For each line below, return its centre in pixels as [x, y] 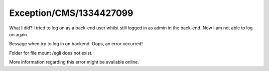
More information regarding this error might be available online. [74, 62]
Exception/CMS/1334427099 [71, 13]
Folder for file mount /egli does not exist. [51, 53]
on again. [19, 34]
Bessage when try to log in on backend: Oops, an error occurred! [76, 44]
